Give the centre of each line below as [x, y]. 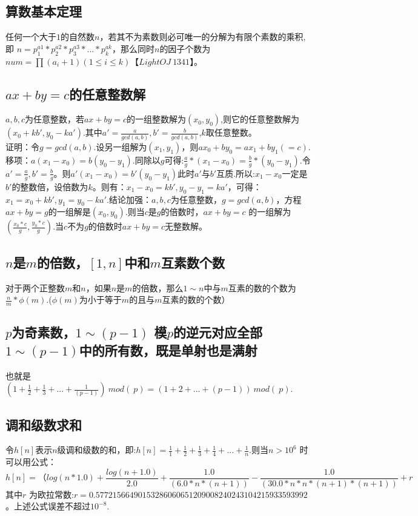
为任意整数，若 [54, 119]
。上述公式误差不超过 [48, 506]
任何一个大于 [31, 37]
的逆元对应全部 [218, 332]
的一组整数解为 [157, 119]
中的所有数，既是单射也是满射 [168, 350]
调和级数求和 [44, 424]
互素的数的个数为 [262, 287]
